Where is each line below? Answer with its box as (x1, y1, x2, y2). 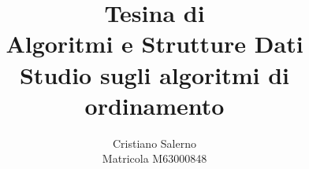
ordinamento (84, 89, 225, 121)
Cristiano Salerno (113, 134, 196, 151)
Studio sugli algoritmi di (19, 58, 290, 90)
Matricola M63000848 (102, 150, 207, 167)
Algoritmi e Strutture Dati (6, 28, 303, 60)
